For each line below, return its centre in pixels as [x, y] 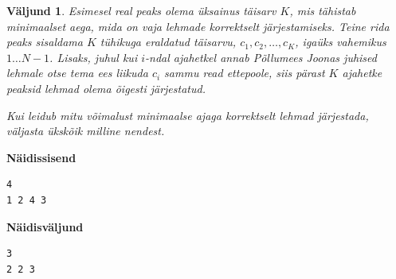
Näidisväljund [45, 226]
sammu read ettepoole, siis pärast [245, 73]
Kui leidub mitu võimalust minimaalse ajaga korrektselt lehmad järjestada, [188, 115]
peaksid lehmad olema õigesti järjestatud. [106, 88]
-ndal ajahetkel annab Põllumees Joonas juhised [261, 57]
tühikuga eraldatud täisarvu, [168, 42]
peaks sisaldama [45, 42]
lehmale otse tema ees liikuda [77, 73]
